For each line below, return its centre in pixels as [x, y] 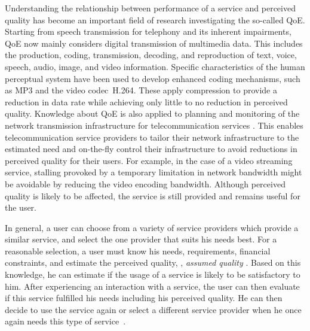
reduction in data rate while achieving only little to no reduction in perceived [146, 101]
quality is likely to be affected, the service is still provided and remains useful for [153, 195]
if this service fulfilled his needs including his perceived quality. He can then [144, 298]
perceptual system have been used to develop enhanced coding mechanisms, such [153, 78]
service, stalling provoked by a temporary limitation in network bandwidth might [154, 172]
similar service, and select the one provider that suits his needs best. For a [141, 239]
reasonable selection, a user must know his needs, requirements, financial [138, 250]
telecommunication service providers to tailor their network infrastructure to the [152, 137]
